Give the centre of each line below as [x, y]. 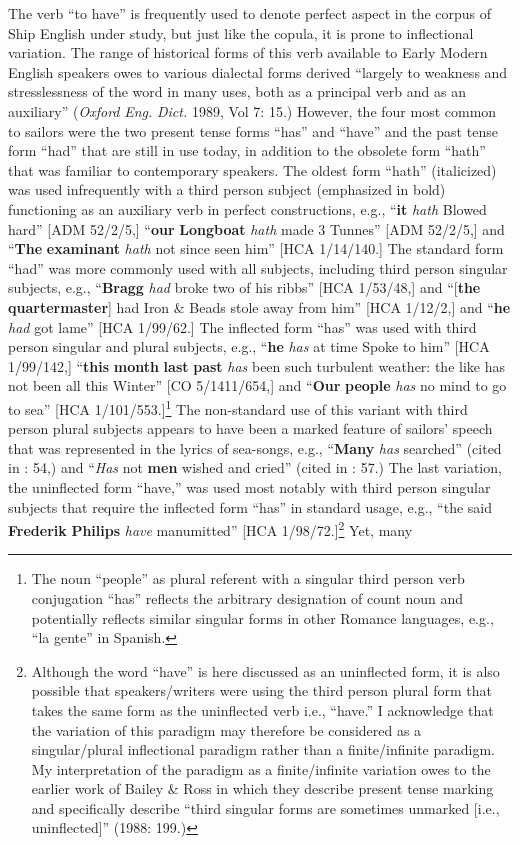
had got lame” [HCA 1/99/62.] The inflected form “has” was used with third [242, 326]
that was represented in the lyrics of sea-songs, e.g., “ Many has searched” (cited [255, 447]
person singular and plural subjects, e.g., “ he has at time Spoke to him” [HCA [249, 346]
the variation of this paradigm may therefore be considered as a [226, 729]
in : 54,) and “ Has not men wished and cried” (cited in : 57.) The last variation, [255, 467]
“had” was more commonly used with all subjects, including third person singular [258, 267]
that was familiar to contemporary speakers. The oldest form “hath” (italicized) [252, 169]
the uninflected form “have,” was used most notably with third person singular [249, 486]
